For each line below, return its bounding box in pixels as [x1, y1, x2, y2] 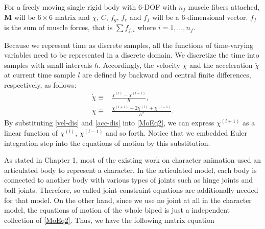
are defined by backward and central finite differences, [82, 69, 251, 80]
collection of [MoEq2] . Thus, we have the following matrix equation [4, 214, 214, 225]
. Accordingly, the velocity [98, 59, 180, 70]
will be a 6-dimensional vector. [152, 11, 248, 22]
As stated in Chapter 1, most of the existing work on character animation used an [4, 155, 261, 165]
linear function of [4, 128, 58, 138]
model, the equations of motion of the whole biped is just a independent [4, 205, 230, 215]
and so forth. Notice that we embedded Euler [106, 128, 247, 138]
